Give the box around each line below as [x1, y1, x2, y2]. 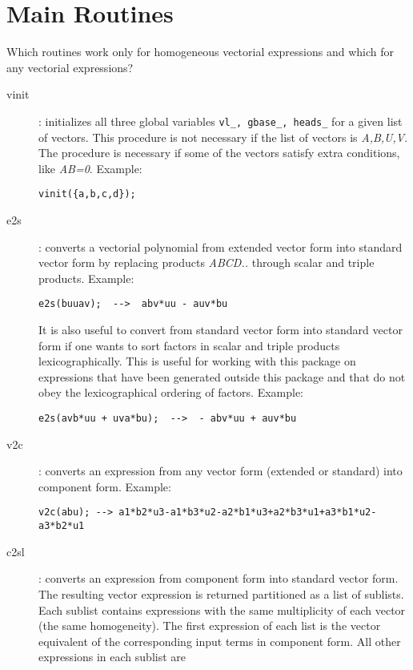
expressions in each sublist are [38, 648, 186, 665]
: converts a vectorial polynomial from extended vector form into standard [38, 238, 403, 255]
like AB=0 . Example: [38, 159, 142, 176]
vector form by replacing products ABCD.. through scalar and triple [38, 254, 375, 271]
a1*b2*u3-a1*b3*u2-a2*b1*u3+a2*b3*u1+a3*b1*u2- [118, 507, 377, 519]
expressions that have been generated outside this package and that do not [38, 368, 406, 385]
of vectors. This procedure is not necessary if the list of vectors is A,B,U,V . [38, 128, 408, 145]
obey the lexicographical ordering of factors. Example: [38, 384, 304, 401]
